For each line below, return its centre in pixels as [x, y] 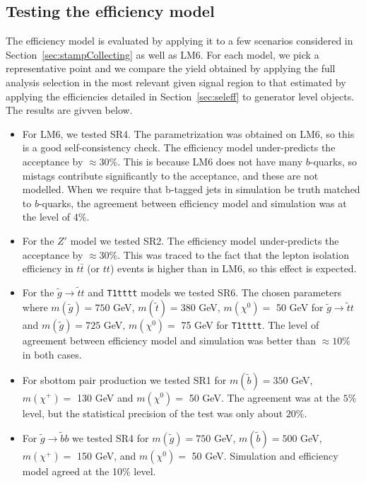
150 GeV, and [107, 456]
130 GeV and [105, 397]
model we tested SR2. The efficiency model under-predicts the [205, 240]
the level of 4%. [56, 217]
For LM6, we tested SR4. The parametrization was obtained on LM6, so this [188, 133]
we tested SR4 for [111, 438]
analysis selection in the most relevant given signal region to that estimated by [176, 82]
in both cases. [52, 354]
